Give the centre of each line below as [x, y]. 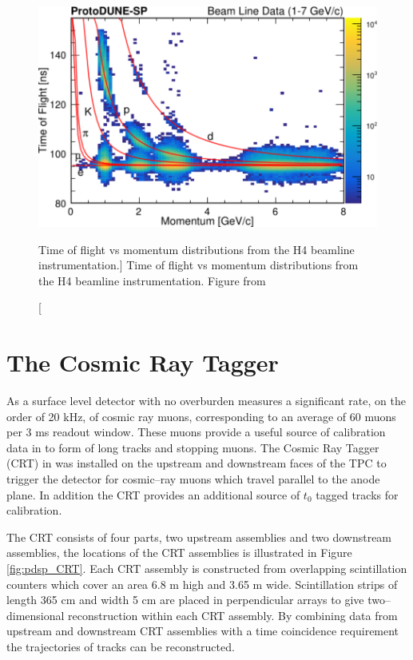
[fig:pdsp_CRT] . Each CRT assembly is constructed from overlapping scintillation [207, 568]
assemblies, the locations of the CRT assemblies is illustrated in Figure [179, 553]
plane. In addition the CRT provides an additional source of [153, 494]
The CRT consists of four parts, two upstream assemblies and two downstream [199, 537]
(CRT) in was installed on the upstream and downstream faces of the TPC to [197, 463]
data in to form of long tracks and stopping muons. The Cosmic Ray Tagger [193, 447]
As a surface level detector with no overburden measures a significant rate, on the [206, 401]
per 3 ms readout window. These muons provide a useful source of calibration [196, 432]
